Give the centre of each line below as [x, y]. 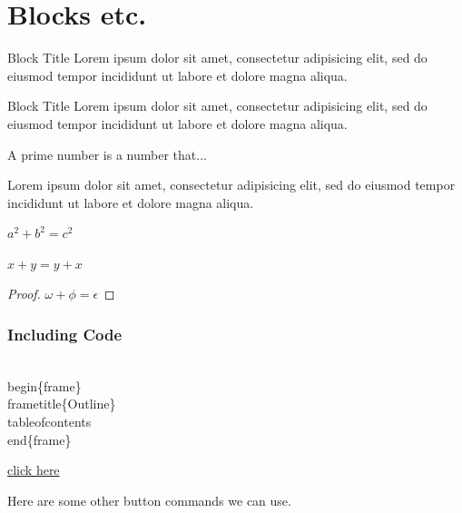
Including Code [65, 334]
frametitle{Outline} [62, 404]
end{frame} [39, 439]
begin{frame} [44, 385]
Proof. [24, 294]
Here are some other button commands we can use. [149, 500]
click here [34, 470]
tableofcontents [49, 422]
